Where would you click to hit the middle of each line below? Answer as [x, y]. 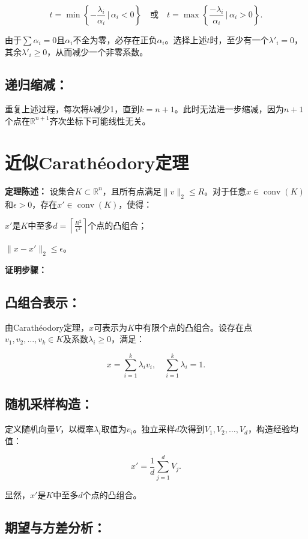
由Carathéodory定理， [47, 327]
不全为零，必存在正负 [115, 40]
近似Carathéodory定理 [97, 162]
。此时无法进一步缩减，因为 [229, 109]
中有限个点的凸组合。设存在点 [194, 327]
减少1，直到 [116, 109]
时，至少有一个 [239, 40]
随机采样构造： [49, 404]
